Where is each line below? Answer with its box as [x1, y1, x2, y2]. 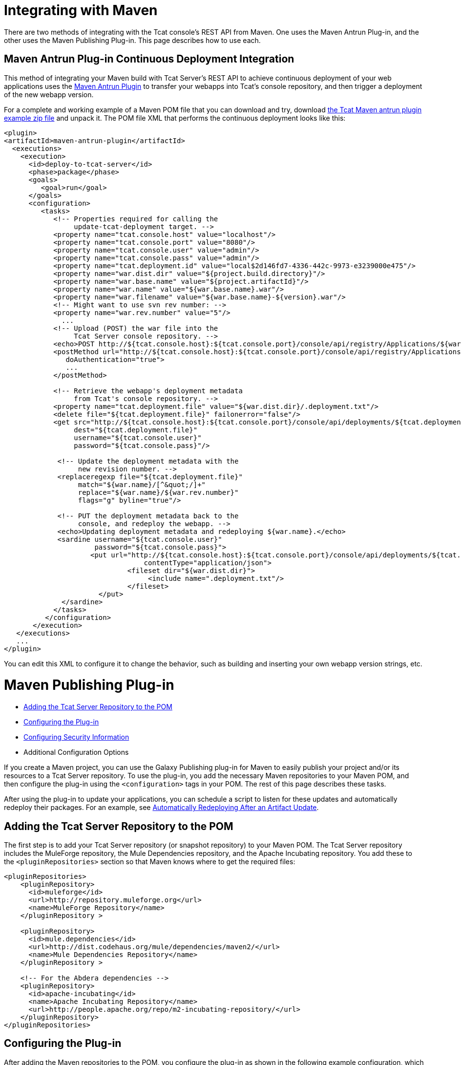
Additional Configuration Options [23, 748, 129, 757]
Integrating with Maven [4, 2, 158, 19]
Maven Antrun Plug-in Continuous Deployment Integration [4, 53, 294, 65]
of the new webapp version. [4, 90, 94, 99]
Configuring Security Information [23, 733, 129, 742]
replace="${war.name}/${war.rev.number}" [78, 488, 239, 496]
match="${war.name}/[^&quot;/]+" [78, 480, 206, 489]
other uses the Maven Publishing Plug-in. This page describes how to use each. [4, 36, 261, 44]
